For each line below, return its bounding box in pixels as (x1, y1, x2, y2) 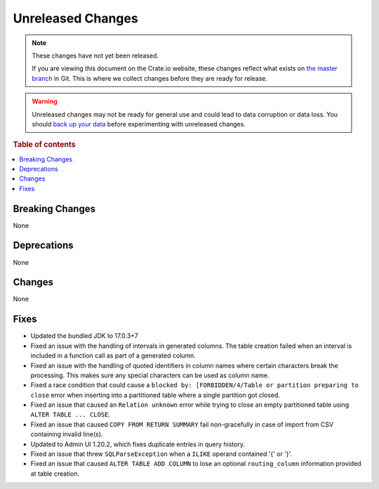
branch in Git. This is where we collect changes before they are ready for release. (32, 74, 268, 82)
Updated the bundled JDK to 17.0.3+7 (30, 332, 138, 340)
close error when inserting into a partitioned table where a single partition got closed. (30, 391, 281, 399)
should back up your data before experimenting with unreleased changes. (32, 119, 246, 128)
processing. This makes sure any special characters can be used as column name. (30, 371, 270, 379)
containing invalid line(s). (30, 430, 103, 438)
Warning (32, 97, 58, 105)
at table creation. (30, 469, 80, 478)
